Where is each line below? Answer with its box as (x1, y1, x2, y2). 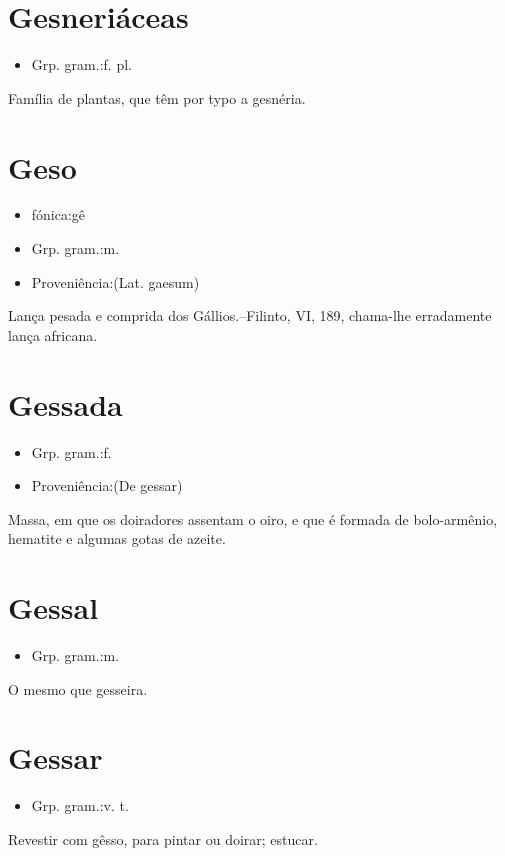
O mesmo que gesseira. (8, 678, 148, 699)
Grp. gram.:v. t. (31, 795, 129, 816)
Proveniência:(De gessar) (31, 475, 183, 496)
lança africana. (8, 324, 98, 345)
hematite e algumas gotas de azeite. (8, 528, 226, 549)
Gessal (8, 587, 99, 628)
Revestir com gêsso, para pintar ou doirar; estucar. (8, 828, 318, 849)
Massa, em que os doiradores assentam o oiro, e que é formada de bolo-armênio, (8, 508, 498, 529)
